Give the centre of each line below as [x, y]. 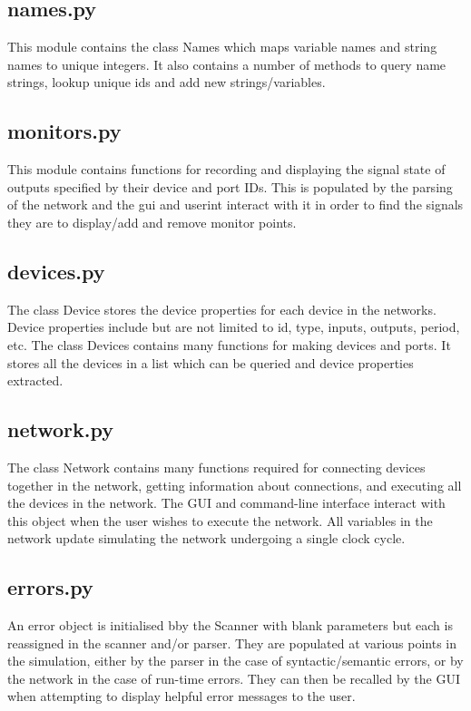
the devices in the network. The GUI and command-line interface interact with [226, 503]
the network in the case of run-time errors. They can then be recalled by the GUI [234, 678]
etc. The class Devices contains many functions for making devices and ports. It [229, 344]
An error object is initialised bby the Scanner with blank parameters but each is [230, 625]
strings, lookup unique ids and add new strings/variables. [167, 82]
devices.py [56, 271]
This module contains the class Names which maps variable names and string [222, 47]
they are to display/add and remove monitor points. [152, 222]
